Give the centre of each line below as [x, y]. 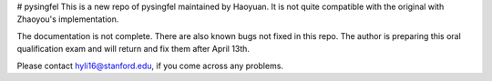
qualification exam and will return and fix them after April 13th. [133, 49]
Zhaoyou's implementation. [68, 19]
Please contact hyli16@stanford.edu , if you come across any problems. [150, 66]
